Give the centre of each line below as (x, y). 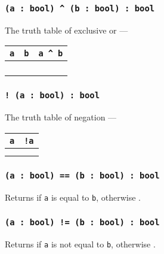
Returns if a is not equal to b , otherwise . (80, 244)
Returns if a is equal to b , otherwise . (73, 197)
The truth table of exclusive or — (66, 30)
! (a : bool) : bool (52, 96)
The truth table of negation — (61, 117)
